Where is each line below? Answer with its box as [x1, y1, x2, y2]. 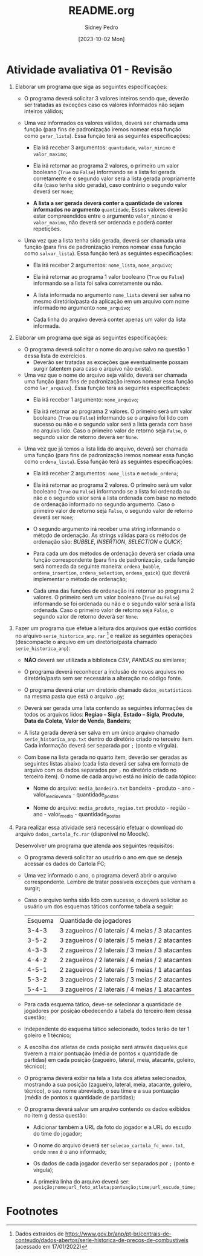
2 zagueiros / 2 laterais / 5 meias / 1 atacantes [59, 965, 192, 974]
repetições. [33, 225, 62, 232]
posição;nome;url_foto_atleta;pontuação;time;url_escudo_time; [33, 1184, 196, 1190]
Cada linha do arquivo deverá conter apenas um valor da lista [33, 316, 186, 323]
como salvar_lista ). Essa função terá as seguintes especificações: [24, 249, 193, 257]
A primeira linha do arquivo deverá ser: [33, 1177, 130, 1185]
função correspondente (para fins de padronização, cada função [33, 556, 195, 563]
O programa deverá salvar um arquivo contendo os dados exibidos [24, 1105, 190, 1113]
